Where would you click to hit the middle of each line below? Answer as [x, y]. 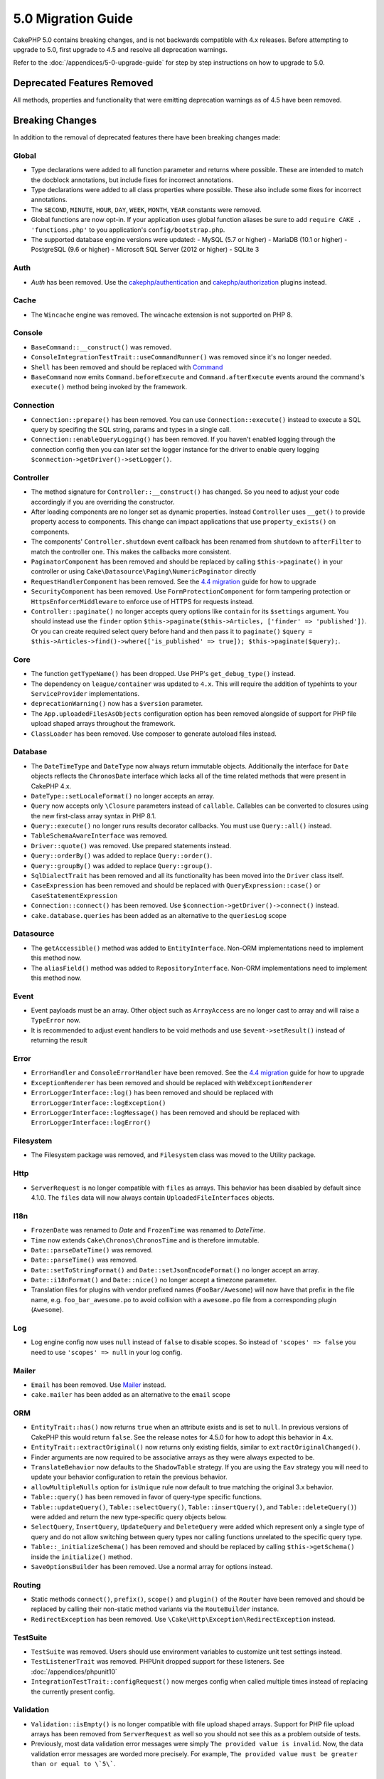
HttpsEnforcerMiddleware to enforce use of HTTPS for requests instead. [142, 601]
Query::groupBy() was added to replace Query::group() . [122, 865]
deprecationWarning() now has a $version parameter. [117, 704]
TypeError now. [56, 1020]
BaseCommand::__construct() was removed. [101, 347]
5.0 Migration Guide [73, 19]
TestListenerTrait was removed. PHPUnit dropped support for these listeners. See [158, 1662]
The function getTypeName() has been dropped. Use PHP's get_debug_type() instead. [163, 674]
